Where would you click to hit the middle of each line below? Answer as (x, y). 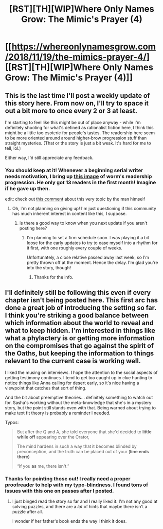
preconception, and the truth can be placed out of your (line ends (83, 452)
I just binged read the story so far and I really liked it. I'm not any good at (85, 501)
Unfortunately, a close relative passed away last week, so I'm (88, 257)
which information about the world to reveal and (80, 323)
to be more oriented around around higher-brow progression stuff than (76, 138)
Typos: (12, 423)
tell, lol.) (13, 148)
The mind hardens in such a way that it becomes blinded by (77, 446)
